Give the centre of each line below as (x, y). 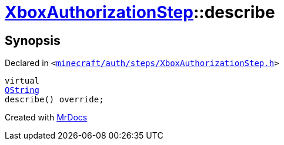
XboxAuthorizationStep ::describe (140, 12)
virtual (22, 81)
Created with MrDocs (46, 118)
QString (22, 90)
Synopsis (33, 40)
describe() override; (54, 100)
